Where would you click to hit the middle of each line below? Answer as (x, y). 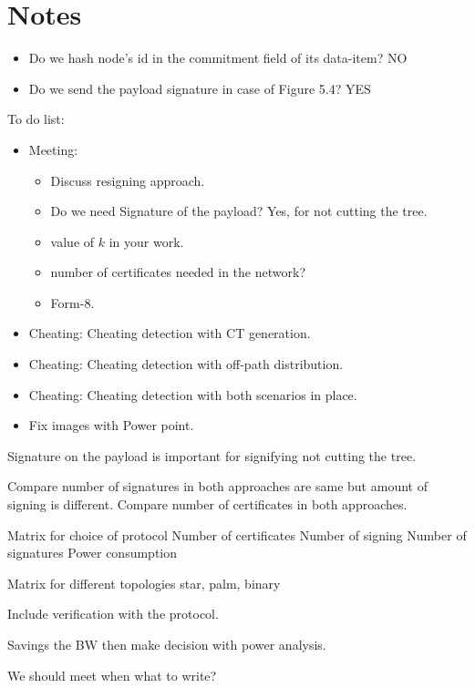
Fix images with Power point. (111, 425)
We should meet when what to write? (112, 675)
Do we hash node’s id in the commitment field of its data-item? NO (218, 58)
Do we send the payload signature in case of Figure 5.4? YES (200, 88)
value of (72, 241)
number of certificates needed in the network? (178, 272)
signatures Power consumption (93, 553)
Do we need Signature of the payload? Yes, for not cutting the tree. (239, 211)
